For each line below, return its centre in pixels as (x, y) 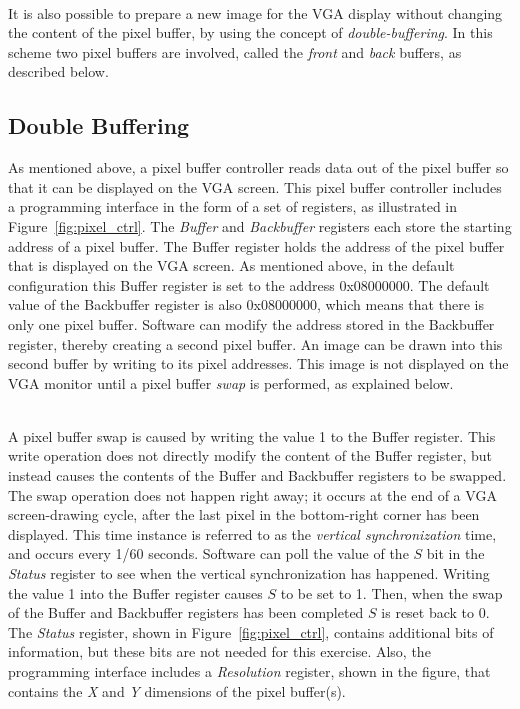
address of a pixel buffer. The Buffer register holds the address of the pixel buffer (256, 245)
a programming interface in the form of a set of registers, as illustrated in (233, 206)
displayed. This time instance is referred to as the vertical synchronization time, (252, 533)
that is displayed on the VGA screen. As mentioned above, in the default (231, 265)
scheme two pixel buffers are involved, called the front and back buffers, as (235, 51)
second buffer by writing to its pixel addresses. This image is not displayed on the (258, 363)
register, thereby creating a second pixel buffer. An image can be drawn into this (255, 343)
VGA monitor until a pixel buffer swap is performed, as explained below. (231, 382)
